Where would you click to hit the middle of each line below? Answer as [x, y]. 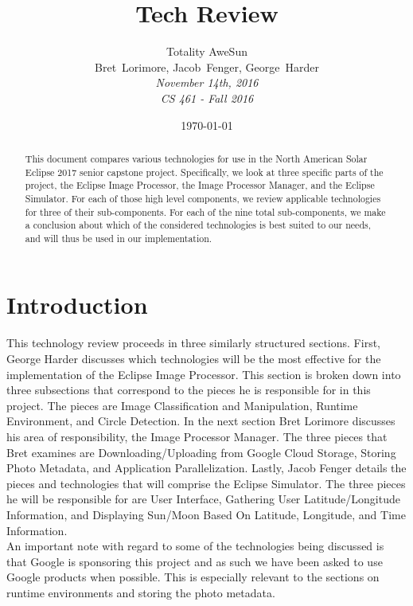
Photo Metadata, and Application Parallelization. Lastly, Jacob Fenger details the [206, 468]
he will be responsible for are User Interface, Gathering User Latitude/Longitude [203, 499]
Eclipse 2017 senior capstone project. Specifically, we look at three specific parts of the [204, 172]
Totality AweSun [207, 51]
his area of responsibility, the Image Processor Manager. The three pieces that [197, 436]
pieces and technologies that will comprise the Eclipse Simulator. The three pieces [206, 483]
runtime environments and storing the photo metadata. [141, 592]
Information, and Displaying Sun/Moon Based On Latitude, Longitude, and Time [206, 514]
